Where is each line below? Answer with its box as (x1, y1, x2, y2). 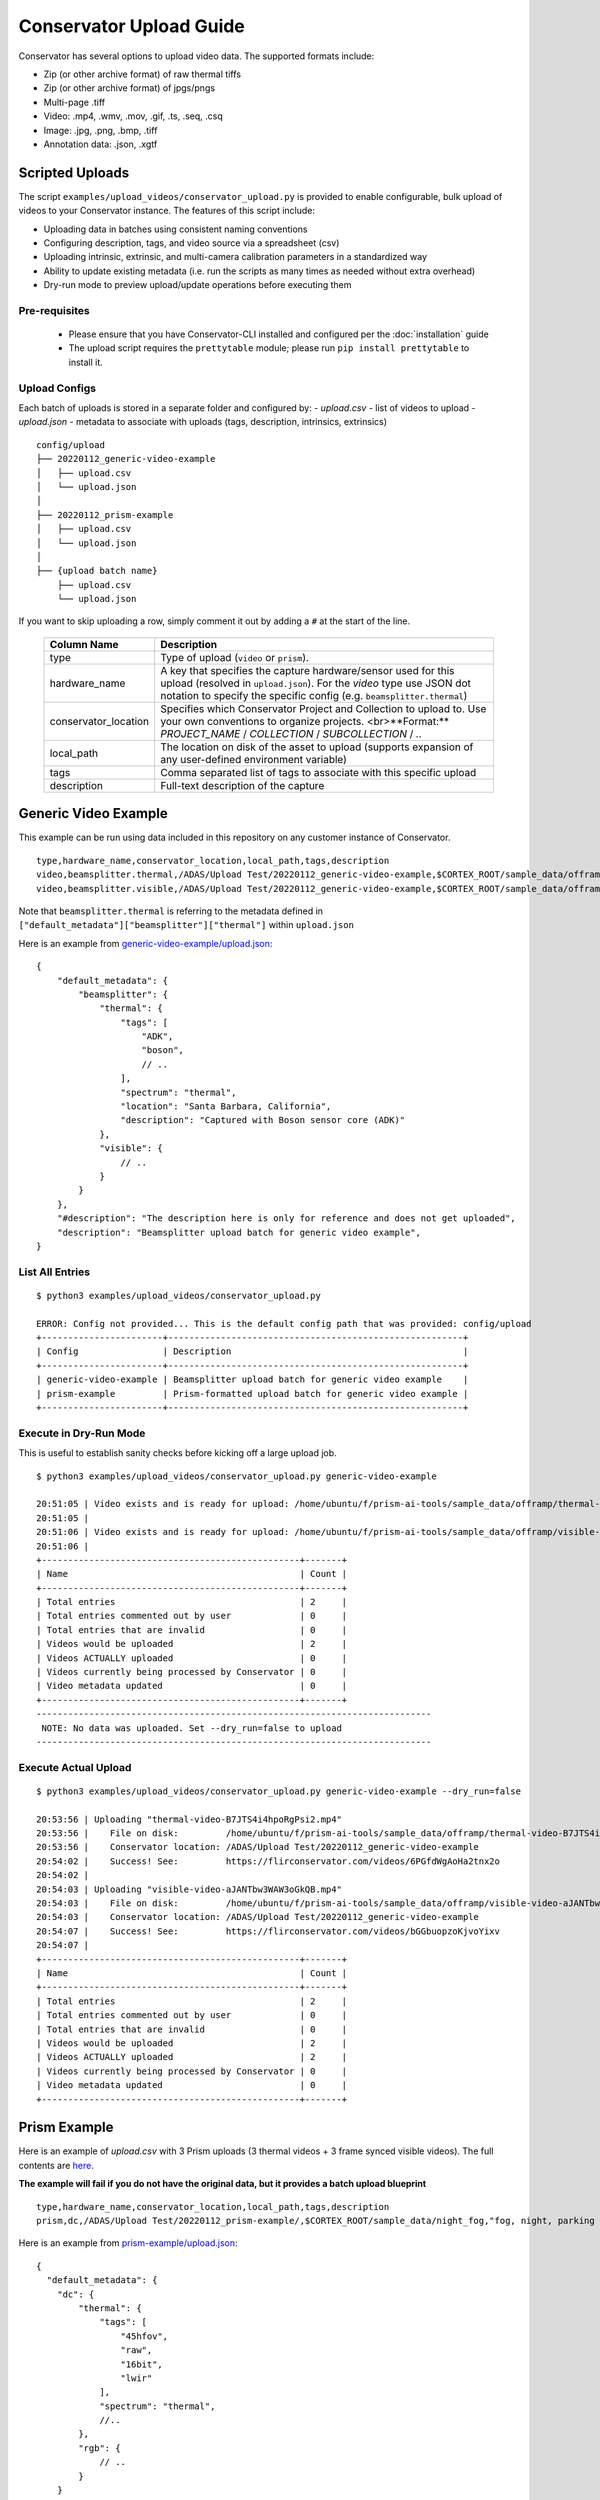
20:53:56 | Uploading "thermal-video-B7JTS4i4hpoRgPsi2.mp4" (36, 1813, 342, 1825)
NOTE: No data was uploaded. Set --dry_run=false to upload (41, 1722, 342, 1734)
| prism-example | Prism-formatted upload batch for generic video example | (36, 1388, 469, 1399)
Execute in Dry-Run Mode (18, 1426, 146, 1440)
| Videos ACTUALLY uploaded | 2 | (36, 2051, 348, 2063)
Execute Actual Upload (18, 1760, 132, 1774)
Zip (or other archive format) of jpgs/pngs (43, 82, 215, 94)
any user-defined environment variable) (160, 752, 347, 766)
